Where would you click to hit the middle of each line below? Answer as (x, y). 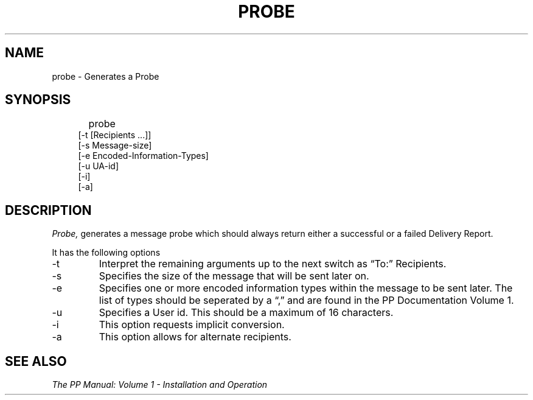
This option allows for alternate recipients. (195, 337)
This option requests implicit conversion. (192, 325)
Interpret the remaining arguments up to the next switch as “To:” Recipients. (273, 264)
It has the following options (106, 253)
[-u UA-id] (98, 166)
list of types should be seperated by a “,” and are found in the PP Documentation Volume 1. (306, 300)
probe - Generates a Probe (106, 76)
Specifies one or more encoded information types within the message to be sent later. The (306, 288)
